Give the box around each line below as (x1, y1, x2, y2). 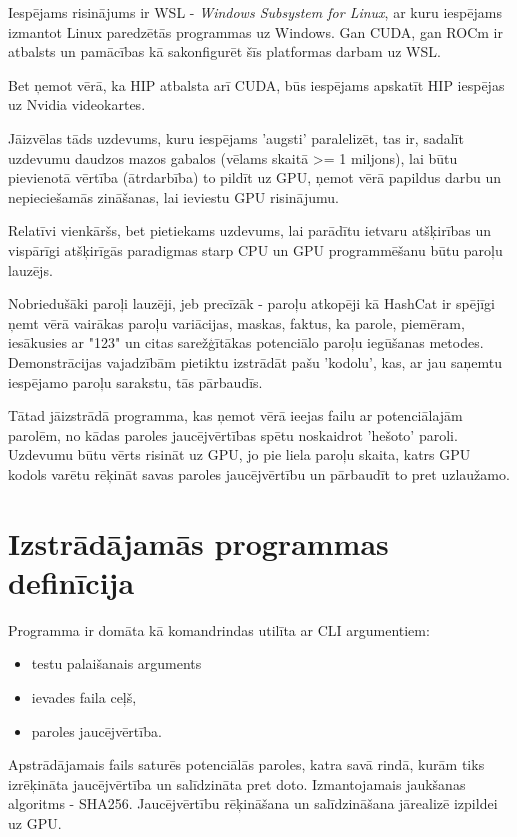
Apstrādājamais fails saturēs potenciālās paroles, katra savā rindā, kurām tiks (8, 754, 485, 775)
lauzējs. (8, 259, 53, 280)
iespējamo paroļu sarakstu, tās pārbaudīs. (8, 371, 263, 392)
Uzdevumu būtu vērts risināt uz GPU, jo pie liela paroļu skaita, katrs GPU (8, 444, 471, 465)
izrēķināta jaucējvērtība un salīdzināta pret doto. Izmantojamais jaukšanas (8, 773, 466, 794)
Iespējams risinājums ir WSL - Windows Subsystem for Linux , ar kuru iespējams (8, 2, 502, 22)
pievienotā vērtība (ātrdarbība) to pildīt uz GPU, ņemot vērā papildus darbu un (8, 167, 501, 188)
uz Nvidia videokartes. (8, 94, 146, 115)
